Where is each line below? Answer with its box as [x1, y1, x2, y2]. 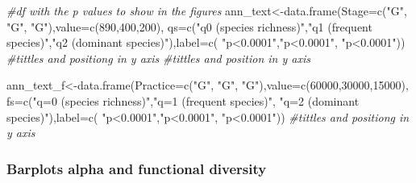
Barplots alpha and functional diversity [6, 158, 267, 178]
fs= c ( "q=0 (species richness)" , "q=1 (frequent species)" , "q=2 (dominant [6, 92, 360, 109]
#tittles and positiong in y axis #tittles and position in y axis [6, 49, 310, 66]
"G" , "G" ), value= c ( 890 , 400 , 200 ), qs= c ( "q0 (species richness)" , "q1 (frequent [6, 18, 372, 35]
